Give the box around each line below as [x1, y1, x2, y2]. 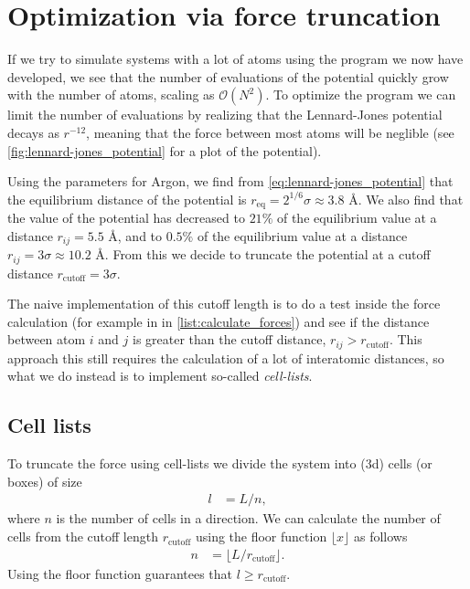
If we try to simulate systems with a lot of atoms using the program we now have [7, 49, 464, 68]
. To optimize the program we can [265, 85, 456, 104]
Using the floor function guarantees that [7, 563, 233, 583]
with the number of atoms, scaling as [7, 85, 215, 104]
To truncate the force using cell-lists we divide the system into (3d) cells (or [7, 454, 433, 473]
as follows [353, 527, 408, 546]
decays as [7, 122, 59, 142]
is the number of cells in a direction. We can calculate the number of [56, 509, 441, 528]
